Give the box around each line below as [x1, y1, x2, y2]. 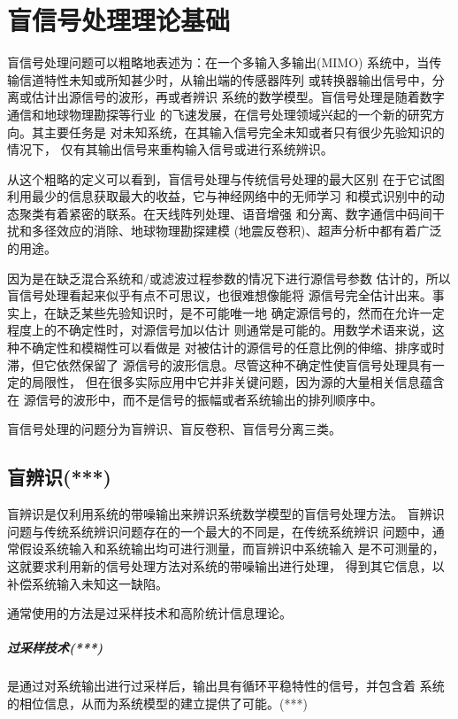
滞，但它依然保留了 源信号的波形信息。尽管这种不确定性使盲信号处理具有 [7, 355, 432, 374]
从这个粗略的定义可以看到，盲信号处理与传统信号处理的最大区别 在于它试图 [7, 169, 445, 188]
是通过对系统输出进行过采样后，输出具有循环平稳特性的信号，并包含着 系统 [7, 676, 445, 695]
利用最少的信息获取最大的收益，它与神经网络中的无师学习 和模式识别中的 [7, 187, 432, 205]
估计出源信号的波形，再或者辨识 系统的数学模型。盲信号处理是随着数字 [31, 88, 445, 106]
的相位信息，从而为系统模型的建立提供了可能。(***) [7, 693, 308, 712]
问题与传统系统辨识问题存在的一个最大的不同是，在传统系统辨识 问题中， [7, 522, 432, 540]
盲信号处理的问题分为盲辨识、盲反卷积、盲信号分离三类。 [7, 420, 341, 438]
